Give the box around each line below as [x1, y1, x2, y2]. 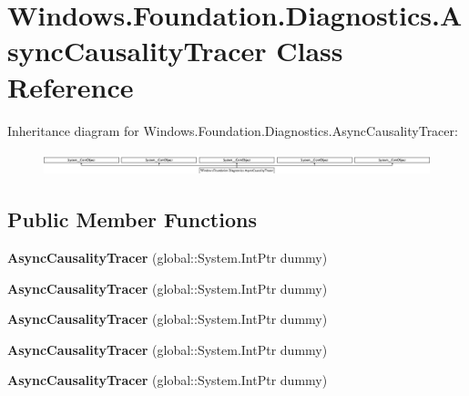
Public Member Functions [7, 205, 257, 234]
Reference [7, 68, 134, 105]
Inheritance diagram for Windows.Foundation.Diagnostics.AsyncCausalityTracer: [7, 120, 458, 140]
